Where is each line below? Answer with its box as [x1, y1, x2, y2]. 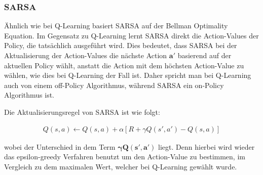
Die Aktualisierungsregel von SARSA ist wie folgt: [4, 106, 160, 117]
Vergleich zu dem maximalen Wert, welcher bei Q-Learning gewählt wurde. [4, 161, 237, 171]
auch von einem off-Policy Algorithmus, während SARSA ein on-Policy [4, 79, 224, 90]
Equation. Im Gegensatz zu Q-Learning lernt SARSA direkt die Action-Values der [4, 30, 259, 40]
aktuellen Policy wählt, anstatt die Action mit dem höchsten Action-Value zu [4, 60, 244, 70]
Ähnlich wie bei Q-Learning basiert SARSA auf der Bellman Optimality [4, 20, 228, 31]
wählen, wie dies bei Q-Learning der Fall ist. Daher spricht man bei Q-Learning [4, 70, 251, 80]
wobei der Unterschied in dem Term [4, 141, 116, 152]
